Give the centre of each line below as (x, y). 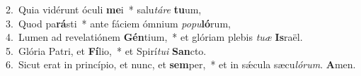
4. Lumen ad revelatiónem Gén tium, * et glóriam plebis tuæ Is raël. (154, 37)
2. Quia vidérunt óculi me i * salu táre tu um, (104, 9)
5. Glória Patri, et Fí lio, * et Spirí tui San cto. (106, 50)
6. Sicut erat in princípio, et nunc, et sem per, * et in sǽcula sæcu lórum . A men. (181, 64)
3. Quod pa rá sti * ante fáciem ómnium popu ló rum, (118, 23)
